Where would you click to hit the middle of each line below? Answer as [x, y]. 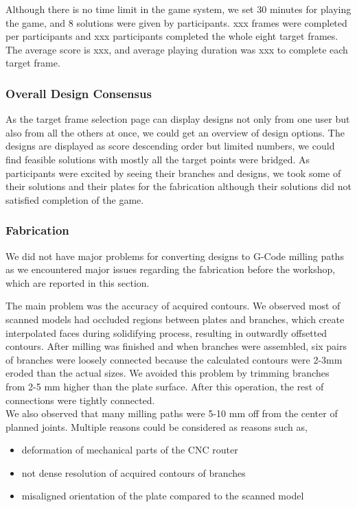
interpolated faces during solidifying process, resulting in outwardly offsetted [166, 332]
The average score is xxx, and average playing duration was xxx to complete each [177, 49]
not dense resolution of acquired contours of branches [134, 472]
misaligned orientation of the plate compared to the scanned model [163, 496]
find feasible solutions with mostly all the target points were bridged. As [158, 159]
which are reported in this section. [78, 282]
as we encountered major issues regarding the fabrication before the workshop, [171, 269]
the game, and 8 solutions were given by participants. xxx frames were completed [176, 22]
